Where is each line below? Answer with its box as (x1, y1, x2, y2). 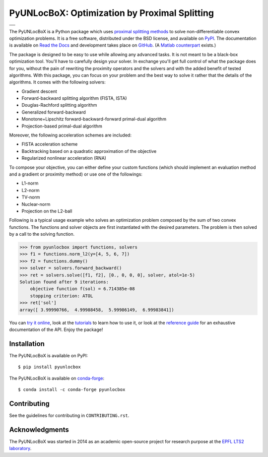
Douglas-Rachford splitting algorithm (21, 102, 97, 108)
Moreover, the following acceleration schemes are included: (9, 132, 132, 138)
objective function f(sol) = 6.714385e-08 (30, 286, 135, 292)
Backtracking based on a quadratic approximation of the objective (21, 148, 157, 154)
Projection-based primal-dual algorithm (21, 123, 103, 129)
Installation (9, 339, 45, 348)
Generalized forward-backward (21, 109, 86, 115)
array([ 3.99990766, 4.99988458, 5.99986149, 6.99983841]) (19, 307, 174, 313)
